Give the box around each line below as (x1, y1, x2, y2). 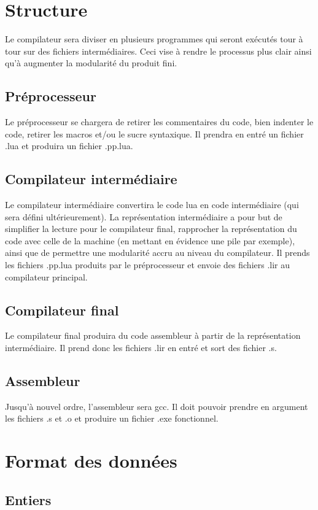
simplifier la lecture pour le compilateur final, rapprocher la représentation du (5, 222, 297, 235)
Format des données (5, 448, 177, 473)
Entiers (5, 490, 52, 509)
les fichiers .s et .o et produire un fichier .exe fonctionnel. (5, 412, 219, 425)
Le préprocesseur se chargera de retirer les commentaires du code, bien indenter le (5, 115, 314, 128)
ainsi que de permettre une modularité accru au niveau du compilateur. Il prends (5, 246, 310, 259)
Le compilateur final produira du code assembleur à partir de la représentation (5, 329, 301, 342)
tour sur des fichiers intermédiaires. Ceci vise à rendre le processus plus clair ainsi (5, 44, 312, 57)
